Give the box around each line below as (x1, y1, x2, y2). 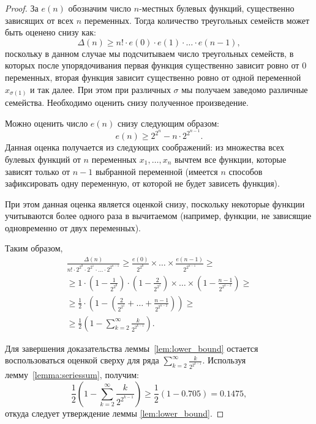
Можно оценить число (5, 116, 88, 129)
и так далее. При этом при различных (30, 83, 171, 95)
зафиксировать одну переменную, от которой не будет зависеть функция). (5, 177, 280, 190)
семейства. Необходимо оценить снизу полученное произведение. (5, 96, 249, 109)
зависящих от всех (5, 13, 73, 26)
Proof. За (5, 2, 39, 14)
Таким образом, (5, 242, 63, 255)
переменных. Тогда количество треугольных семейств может (84, 13, 310, 26)
